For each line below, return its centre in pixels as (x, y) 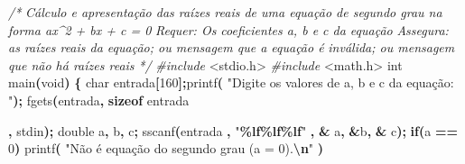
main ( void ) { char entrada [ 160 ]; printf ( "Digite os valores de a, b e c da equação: (231, 82)
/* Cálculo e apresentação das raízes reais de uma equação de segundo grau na (225, 12)
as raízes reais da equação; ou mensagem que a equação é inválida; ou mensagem (232, 47)
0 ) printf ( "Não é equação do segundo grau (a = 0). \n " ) (166, 148)
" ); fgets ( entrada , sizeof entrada (99, 100)
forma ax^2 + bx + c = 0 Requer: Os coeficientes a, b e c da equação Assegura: (228, 29)
